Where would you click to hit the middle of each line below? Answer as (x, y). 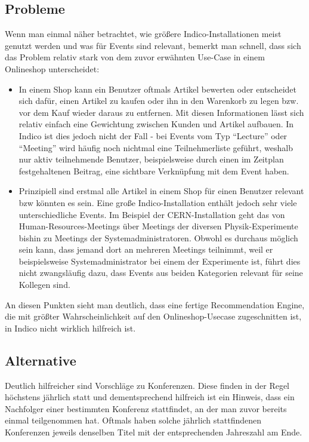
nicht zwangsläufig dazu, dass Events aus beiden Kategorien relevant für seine (161, 273)
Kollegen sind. (44, 285)
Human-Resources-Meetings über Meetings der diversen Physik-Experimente (158, 226)
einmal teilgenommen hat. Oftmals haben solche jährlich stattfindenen (133, 420)
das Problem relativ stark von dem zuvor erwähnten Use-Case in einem (135, 57)
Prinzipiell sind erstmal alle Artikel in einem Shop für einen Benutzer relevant (161, 191)
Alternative (41, 360)
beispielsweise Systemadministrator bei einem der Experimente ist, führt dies (160, 261)
